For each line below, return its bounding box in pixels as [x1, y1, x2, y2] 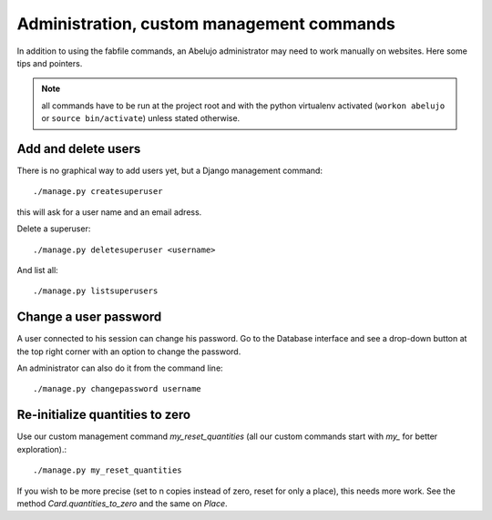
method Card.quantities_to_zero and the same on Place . [16, 497, 228, 509]
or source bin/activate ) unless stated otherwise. [41, 113, 241, 124]
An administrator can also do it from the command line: [16, 362, 223, 373]
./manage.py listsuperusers [33, 286, 159, 296]
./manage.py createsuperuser [33, 187, 163, 197]
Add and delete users [16, 141, 141, 157]
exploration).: [16, 444, 67, 454]
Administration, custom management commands [16, 14, 395, 34]
